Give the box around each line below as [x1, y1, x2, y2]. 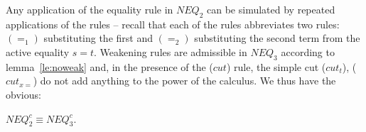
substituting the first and [43, 31, 153, 45]
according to [281, 44, 335, 59]
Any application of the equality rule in [6, 2, 173, 16]
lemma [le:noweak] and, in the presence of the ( [6, 59, 213, 74]
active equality [6, 44, 70, 59]
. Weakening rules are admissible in [94, 44, 247, 59]
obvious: [6, 87, 41, 101]
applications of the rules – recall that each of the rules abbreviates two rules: [6, 16, 340, 31]
